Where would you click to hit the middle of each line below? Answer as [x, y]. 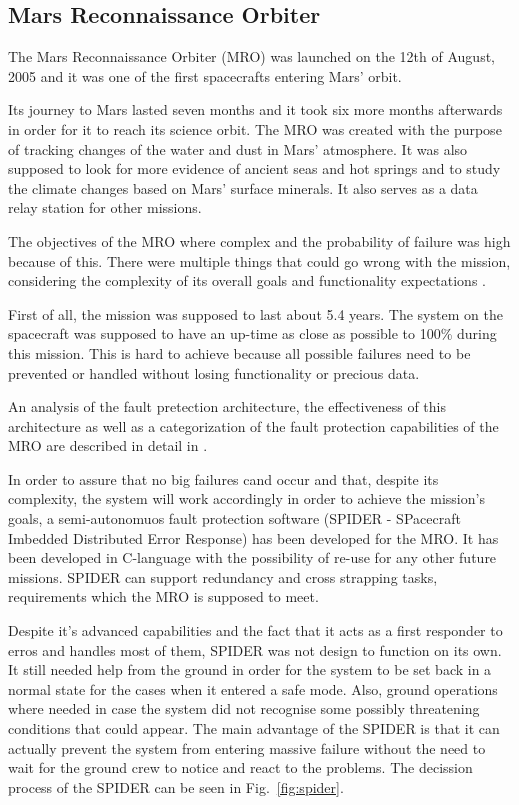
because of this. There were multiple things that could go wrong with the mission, [259, 260]
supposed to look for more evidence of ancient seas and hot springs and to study [254, 168]
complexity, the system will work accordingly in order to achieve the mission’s [246, 498]
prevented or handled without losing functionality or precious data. [214, 372]
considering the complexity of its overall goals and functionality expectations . [247, 280]
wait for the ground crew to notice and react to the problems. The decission [240, 767]
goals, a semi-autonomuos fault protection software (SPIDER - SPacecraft [234, 518]
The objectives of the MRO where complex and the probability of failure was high [259, 240]
